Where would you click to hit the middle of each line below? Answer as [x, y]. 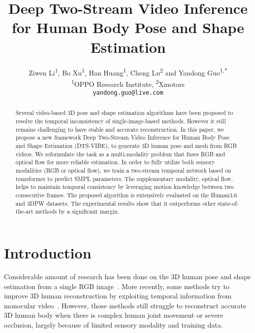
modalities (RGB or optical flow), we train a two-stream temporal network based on [123, 170]
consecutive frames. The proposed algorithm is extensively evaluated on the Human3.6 [126, 195]
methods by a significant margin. [77, 211]
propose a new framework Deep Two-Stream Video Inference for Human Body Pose [122, 137]
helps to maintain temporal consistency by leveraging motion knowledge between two [125, 187]
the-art [24, 211]
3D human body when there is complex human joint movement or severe [113, 315]
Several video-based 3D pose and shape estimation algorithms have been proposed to [124, 113]
